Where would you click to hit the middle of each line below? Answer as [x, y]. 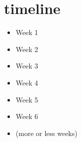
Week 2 [27, 49]
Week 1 [27, 32]
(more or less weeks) [46, 133]
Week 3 [27, 66]
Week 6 [27, 116]
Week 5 [27, 99]
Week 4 [27, 82]
